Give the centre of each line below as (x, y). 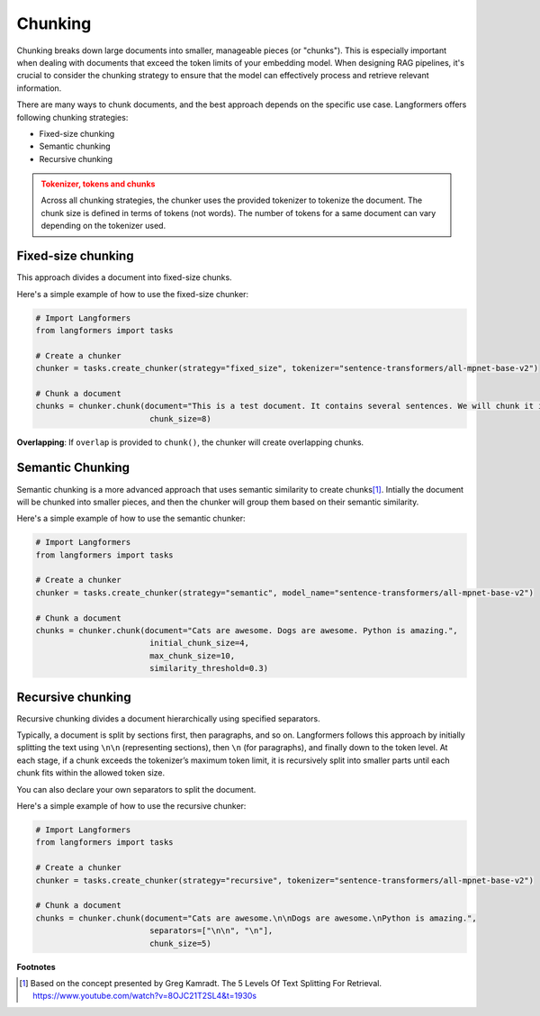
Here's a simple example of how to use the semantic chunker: (131, 519)
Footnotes (36, 966)
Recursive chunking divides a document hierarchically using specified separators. (168, 718)
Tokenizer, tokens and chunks (98, 184)
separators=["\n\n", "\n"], (211, 931)
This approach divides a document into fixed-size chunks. (125, 277)
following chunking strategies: (72, 117)
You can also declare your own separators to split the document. (136, 789)
